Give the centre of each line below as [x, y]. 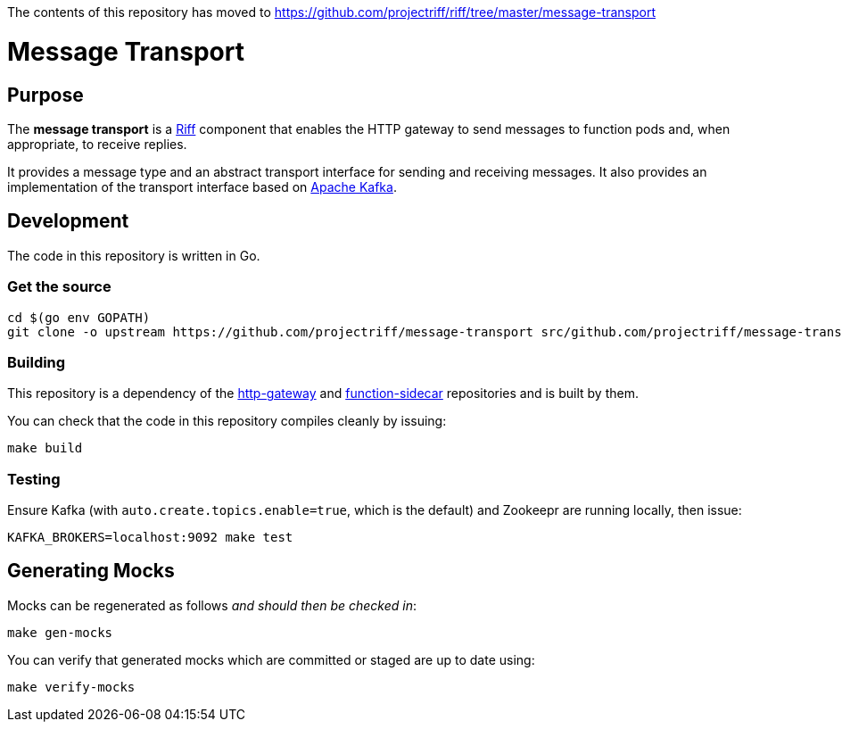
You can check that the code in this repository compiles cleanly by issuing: [227, 421]
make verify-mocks [71, 687]
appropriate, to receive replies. [97, 144]
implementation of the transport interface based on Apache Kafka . [202, 186]
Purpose [45, 95]
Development [68, 221]
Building [37, 362]
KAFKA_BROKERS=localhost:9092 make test [150, 538]
